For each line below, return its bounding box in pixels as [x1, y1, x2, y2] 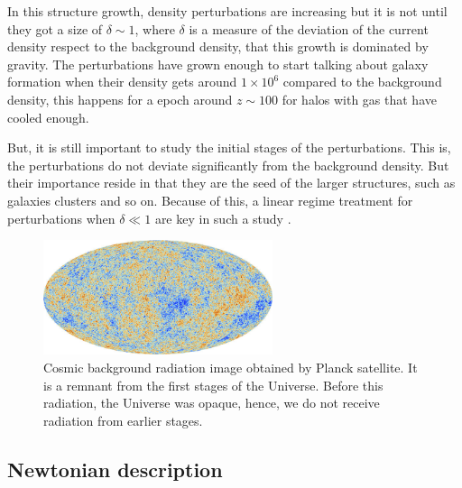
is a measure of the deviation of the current [189, 19, 429, 38]
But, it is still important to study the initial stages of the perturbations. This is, [7, 138, 451, 157]
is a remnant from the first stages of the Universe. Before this [43, 375, 383, 394]
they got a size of [7, 19, 103, 38]
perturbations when [7, 208, 115, 227]
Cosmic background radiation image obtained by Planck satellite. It [43, 357, 418, 376]
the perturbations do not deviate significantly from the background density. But [7, 155, 449, 174]
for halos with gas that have [282, 89, 437, 108]
